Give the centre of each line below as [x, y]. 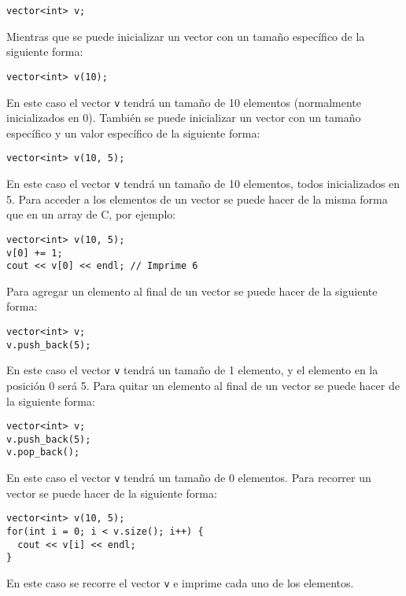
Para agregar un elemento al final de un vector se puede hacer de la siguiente [192, 291]
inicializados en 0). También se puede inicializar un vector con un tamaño [184, 118]
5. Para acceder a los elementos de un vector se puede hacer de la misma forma [197, 199]
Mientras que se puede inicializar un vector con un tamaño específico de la [186, 36]
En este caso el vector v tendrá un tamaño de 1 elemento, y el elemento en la [192, 370]
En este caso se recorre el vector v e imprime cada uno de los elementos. [180, 583]
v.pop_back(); [43, 453]
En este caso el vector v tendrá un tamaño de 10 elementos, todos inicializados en [203, 183]
